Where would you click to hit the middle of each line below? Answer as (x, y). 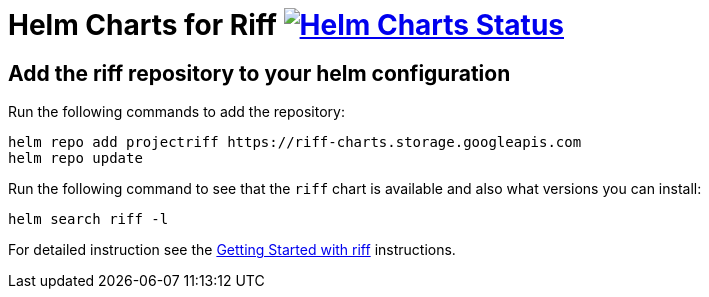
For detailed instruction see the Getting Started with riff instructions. (232, 250)
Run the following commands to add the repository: (176, 112)
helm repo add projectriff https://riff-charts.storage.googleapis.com (295, 142)
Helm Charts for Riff (142, 25)
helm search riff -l (88, 219)
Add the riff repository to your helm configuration (259, 73)
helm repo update (75, 158)
